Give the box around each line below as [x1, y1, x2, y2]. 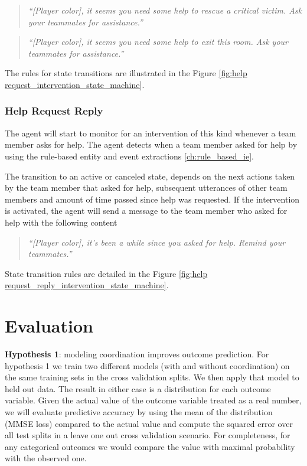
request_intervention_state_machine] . [5, 78, 145, 90]
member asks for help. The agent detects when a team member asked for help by [5, 138, 298, 151]
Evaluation [5, 314, 93, 338]
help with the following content [5, 216, 117, 228]
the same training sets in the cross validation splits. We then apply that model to [5, 371, 299, 383]
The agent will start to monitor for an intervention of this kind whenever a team [5, 126, 296, 139]
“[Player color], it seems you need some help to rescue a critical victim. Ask [28, 4, 302, 16]
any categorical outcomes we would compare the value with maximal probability [5, 440, 295, 452]
